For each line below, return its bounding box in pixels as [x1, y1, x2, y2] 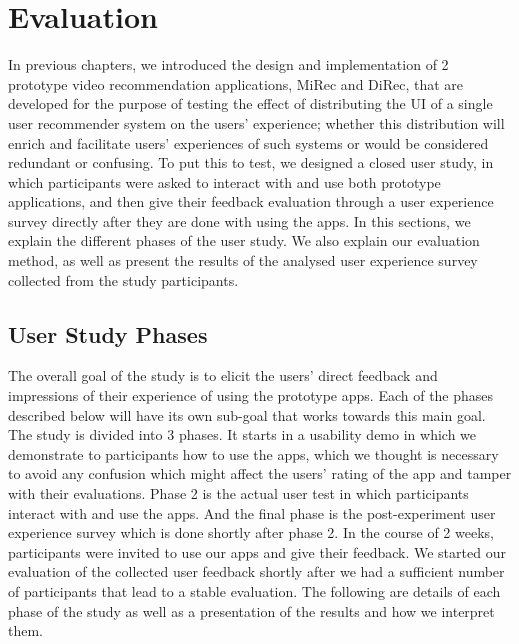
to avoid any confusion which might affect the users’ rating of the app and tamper [8, 463, 512, 484]
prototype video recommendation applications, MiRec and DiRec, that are [8, 73, 464, 94]
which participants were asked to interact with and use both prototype [8, 171, 441, 192]
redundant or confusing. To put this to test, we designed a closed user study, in [8, 152, 494, 173]
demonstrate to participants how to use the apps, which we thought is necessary [8, 443, 499, 464]
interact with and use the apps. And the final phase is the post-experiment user [8, 502, 496, 523]
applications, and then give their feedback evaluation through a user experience [8, 191, 494, 212]
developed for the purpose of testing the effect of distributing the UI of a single [8, 93, 493, 114]
